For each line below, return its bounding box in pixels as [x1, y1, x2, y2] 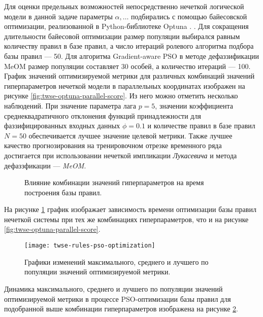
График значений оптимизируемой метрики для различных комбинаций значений [4, 71, 255, 81]
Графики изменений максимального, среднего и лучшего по [24, 256, 209, 267]
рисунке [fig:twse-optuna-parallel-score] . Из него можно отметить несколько [4, 90, 238, 101]
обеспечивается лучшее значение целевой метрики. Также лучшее [28, 130, 233, 140]
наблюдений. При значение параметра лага [4, 100, 136, 111]
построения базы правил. [24, 187, 102, 197]
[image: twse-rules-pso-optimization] [24, 242, 155, 250]
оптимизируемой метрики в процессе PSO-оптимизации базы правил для [4, 293, 231, 304]
